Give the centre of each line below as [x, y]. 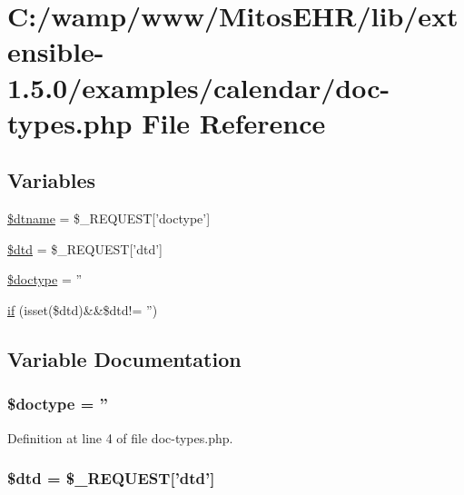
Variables [52, 180]
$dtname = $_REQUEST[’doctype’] [109, 218]
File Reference [234, 122]
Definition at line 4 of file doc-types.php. [120, 437]
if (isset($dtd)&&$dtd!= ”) [83, 309]
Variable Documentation [124, 358]
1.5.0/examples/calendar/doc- [199, 87]
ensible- [56, 51]
